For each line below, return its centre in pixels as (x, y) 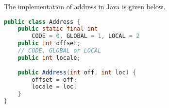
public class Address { (42, 22)
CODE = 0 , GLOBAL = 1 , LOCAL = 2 (86, 36)
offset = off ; (54, 80)
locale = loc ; (54, 87)
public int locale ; (49, 58)
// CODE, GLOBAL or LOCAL (59, 51)
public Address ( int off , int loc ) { (77, 72)
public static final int (58, 29)
